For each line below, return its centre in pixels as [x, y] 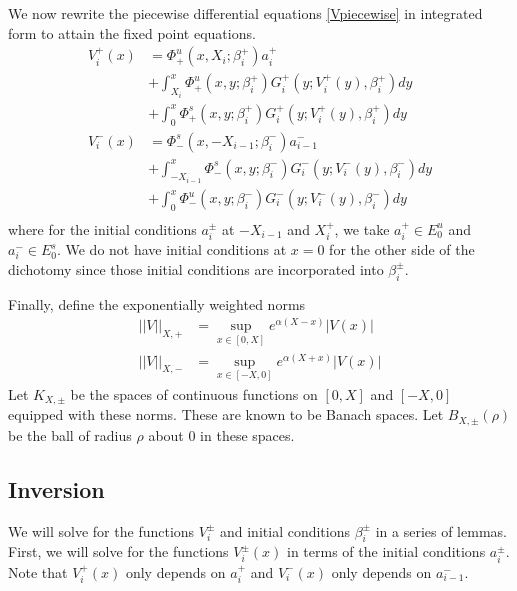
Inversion [56, 488]
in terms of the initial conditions [386, 551]
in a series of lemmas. [441, 530]
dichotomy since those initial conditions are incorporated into [196, 268]
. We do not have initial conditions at [171, 249]
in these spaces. [247, 434]
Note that [38, 571]
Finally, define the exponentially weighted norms [157, 303]
